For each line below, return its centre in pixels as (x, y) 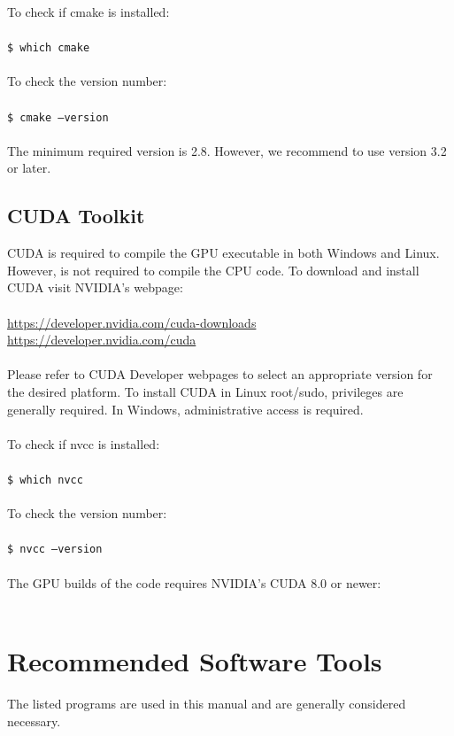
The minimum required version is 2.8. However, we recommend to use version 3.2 (227, 150)
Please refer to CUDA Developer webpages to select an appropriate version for (220, 374)
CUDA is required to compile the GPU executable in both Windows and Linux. (223, 253)
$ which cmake (49, 48)
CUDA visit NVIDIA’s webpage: (95, 287)
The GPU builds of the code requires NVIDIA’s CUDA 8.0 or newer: (194, 582)
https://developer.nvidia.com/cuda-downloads (132, 322)
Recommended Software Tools (195, 661)
